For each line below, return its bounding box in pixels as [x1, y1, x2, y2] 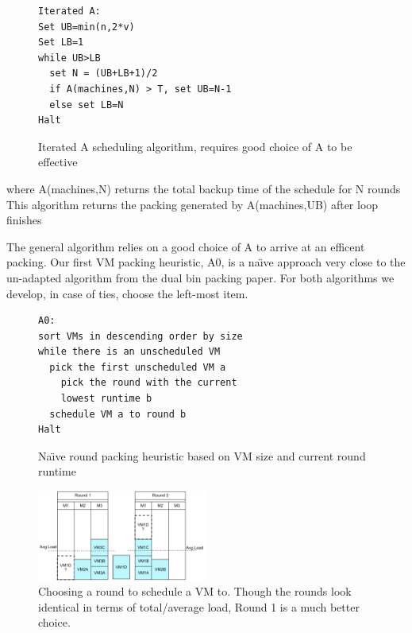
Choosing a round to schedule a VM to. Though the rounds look [38, 583, 352, 600]
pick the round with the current [60, 377, 237, 389]
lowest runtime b [60, 393, 152, 405]
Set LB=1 [38, 37, 84, 49]
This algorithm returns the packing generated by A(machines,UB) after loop [6, 196, 379, 212]
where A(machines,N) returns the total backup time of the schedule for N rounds [6, 180, 401, 196]
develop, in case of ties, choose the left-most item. [6, 285, 248, 301]
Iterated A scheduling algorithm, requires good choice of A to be [38, 138, 352, 154]
